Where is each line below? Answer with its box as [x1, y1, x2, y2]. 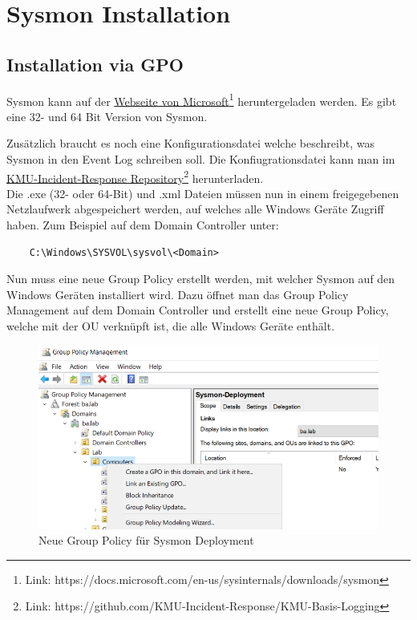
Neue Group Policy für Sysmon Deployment [38, 532, 254, 549]
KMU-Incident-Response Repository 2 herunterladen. [6, 167, 264, 186]
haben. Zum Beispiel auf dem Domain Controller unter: [6, 217, 279, 233]
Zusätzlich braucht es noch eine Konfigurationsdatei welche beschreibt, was [6, 135, 374, 152]
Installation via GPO [6, 51, 184, 76]
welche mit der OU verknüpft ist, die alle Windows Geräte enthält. [6, 318, 335, 334]
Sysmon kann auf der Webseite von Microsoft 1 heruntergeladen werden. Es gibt [6, 90, 397, 109]
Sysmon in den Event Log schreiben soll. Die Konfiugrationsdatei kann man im [6, 151, 395, 168]
